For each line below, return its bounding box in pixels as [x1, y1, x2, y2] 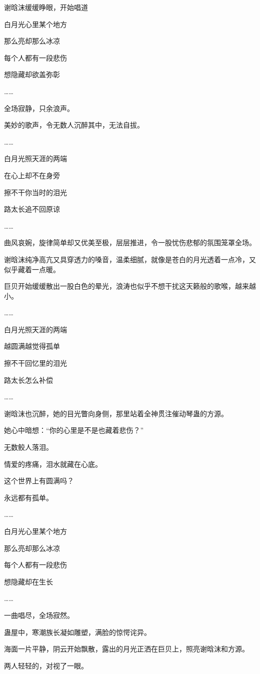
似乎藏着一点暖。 [4, 264, 60, 274]
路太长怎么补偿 [4, 374, 53, 385]
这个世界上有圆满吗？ [4, 475, 74, 486]
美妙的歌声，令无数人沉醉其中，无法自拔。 [4, 120, 144, 130]
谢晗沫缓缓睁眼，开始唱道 [4, 2, 88, 12]
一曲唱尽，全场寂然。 [4, 609, 74, 620]
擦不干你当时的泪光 [4, 187, 67, 197]
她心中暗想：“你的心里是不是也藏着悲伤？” [4, 425, 144, 435]
